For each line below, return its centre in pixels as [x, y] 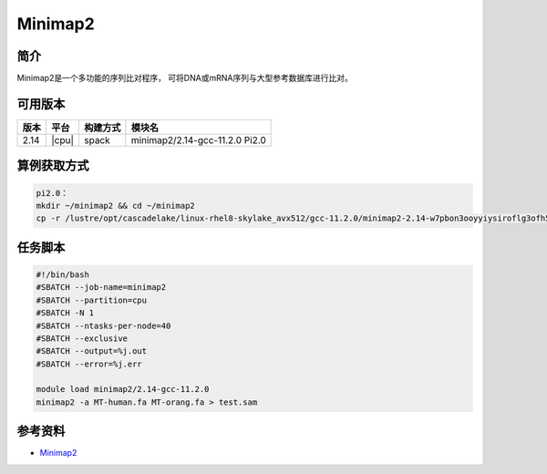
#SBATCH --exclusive [82, 338]
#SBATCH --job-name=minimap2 [101, 288]
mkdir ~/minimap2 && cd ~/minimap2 [115, 206]
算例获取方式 [53, 165]
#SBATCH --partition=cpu [92, 300]
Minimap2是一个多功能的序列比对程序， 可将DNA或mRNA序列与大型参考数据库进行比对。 [185, 78]
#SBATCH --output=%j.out [92, 351]
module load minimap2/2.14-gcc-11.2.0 [123, 389]
